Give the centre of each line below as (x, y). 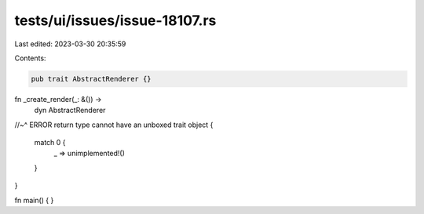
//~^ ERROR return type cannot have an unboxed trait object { (114, 125)
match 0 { (50, 143)
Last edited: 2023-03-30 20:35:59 (70, 44)
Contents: (30, 58)
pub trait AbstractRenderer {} (91, 79)
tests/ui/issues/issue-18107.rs (115, 20)
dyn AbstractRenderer (70, 111)
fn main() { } (34, 200)
